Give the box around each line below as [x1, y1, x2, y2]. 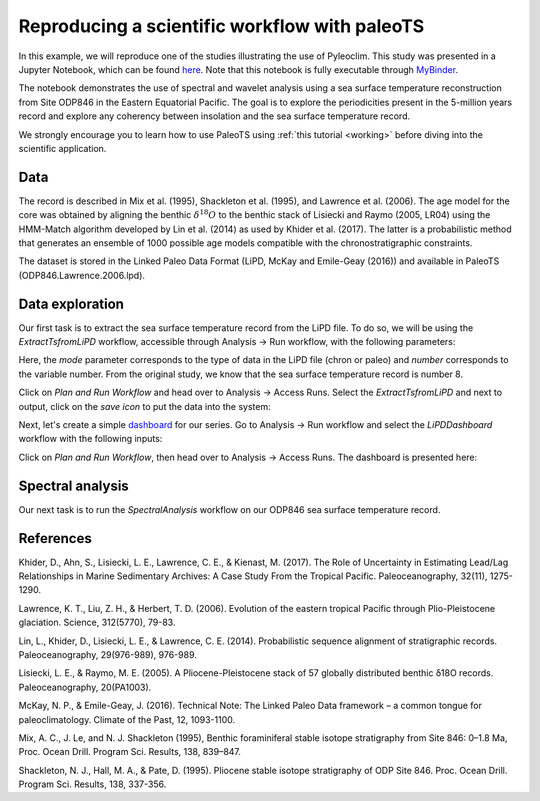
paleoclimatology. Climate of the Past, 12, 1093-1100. [18, 713, 235, 725]
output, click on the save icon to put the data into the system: [18, 400, 271, 412]
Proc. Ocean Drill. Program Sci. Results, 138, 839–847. [18, 746, 242, 758]
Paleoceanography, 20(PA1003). [18, 681, 152, 693]
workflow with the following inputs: [18, 433, 163, 445]
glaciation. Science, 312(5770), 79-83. [18, 616, 176, 629]
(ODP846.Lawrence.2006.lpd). [18, 269, 145, 281]
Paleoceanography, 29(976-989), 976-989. [18, 648, 197, 660]
